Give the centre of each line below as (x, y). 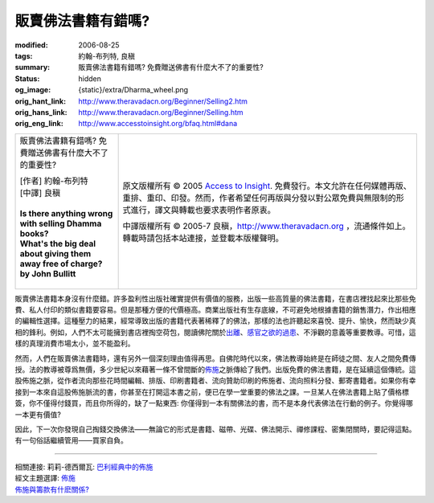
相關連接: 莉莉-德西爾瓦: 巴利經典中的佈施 (84, 467)
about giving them (55, 253)
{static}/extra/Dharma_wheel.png (133, 90)
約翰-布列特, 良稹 (107, 55)
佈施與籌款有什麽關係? (52, 489)
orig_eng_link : (39, 124)
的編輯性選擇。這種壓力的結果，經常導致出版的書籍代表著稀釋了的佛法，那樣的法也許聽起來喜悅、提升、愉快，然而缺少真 (215, 321)
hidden (90, 78)
